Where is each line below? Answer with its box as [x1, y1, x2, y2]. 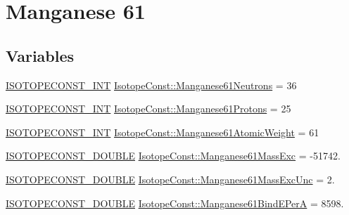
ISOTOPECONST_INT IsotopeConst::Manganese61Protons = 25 [6, 101, 291, 116]
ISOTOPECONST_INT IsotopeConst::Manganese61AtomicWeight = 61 [6, 124, 319, 139]
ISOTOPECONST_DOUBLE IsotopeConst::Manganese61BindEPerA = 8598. [6, 195, 344, 210]
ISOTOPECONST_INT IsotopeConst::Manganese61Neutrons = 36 [6, 77, 297, 92]
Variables [6, 44, 75, 66]
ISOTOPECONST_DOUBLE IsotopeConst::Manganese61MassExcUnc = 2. [6, 171, 335, 186]
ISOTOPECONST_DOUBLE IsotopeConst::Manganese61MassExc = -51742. [6, 148, 341, 163]
